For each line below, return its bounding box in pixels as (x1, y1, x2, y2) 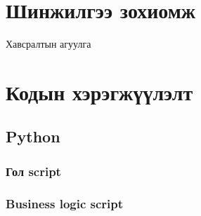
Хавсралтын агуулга (6, 36, 91, 51)
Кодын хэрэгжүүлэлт (6, 77, 193, 106)
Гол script (6, 162, 61, 180)
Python (6, 126, 60, 147)
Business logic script (6, 194, 124, 212)
